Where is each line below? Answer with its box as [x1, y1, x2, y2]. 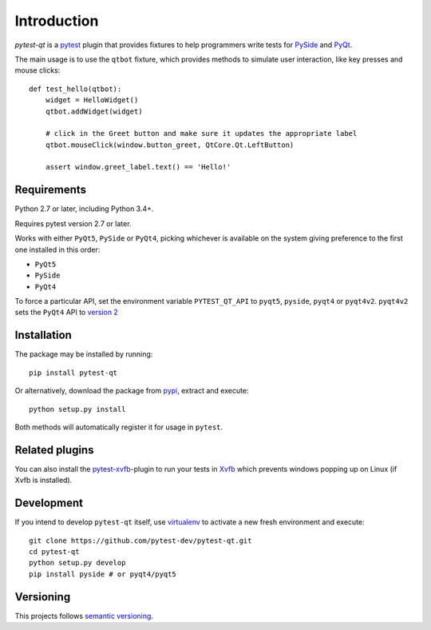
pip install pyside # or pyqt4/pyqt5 [29, 569, 177, 579]
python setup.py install [29, 405, 126, 413]
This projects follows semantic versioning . [14, 611, 153, 620]
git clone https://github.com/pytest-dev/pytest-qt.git [29, 536, 252, 545]
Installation [14, 329, 72, 342]
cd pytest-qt [29, 547, 80, 556]
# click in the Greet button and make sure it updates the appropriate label [45, 129, 358, 138]
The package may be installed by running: [14, 349, 153, 359]
